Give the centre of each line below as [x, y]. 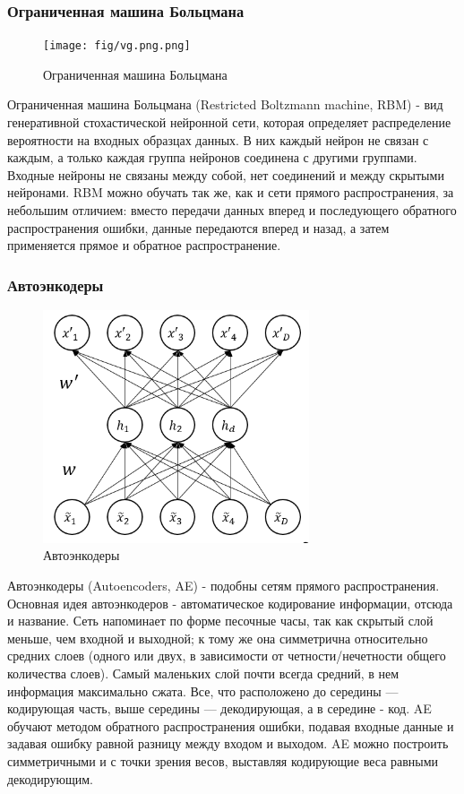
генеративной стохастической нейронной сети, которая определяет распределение [229, 122]
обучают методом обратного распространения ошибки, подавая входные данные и [231, 725]
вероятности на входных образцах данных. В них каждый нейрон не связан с [218, 139]
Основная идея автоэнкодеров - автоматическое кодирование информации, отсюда [230, 603]
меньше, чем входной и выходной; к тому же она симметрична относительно [218, 638]
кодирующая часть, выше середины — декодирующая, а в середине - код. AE [219, 708]
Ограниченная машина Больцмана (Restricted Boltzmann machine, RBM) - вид [225, 104]
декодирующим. [50, 778]
